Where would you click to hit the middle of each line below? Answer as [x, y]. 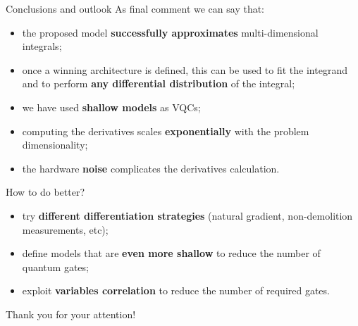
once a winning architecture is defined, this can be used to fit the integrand [185, 69]
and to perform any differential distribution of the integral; [159, 83]
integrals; [42, 46]
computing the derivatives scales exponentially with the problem [166, 131]
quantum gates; [55, 267]
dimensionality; [55, 145]
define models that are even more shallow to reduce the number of [171, 253]
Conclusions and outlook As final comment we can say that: [135, 8]
